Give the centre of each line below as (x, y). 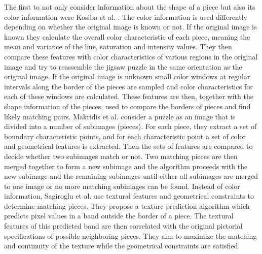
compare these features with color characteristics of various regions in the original (131, 56)
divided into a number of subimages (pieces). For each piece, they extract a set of (130, 126)
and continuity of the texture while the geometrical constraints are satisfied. (122, 246)
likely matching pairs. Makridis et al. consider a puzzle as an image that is (120, 116)
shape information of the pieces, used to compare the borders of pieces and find (127, 106)
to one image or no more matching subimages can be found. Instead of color (122, 186)
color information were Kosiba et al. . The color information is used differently (126, 17)
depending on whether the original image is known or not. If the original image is (130, 27)
